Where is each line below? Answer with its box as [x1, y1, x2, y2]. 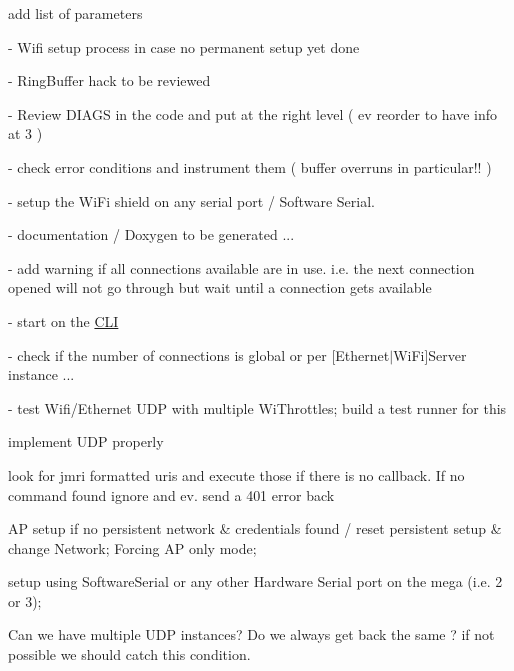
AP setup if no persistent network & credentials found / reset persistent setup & [8, 518, 502, 539]
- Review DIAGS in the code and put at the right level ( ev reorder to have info [8, 103, 498, 124]
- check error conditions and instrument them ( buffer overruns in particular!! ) [8, 156, 492, 177]
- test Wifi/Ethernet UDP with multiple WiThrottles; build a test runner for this [8, 397, 507, 418]
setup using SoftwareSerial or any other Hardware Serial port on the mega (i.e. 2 [8, 571, 503, 592]
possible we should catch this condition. [8, 644, 251, 665]
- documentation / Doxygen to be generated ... [8, 224, 295, 245]
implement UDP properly [8, 431, 164, 452]
